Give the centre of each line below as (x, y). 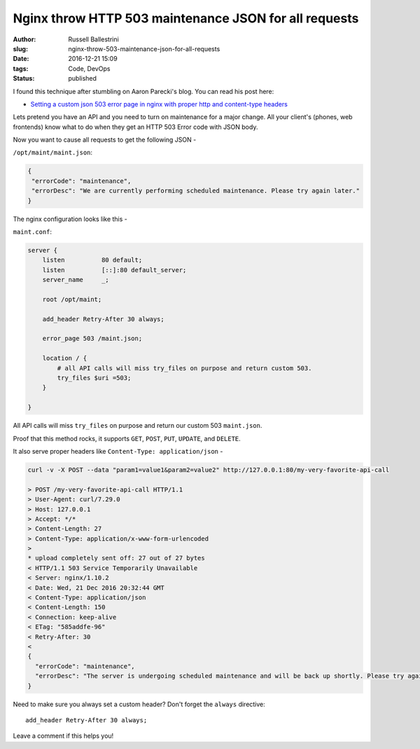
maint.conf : (33, 231)
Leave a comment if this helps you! (63, 736)
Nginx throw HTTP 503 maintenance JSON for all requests (186, 18)
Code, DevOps (89, 68)
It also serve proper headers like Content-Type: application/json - (118, 451)
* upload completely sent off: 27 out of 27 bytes (117, 558)
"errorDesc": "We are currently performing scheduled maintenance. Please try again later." (196, 191)
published (83, 79)
